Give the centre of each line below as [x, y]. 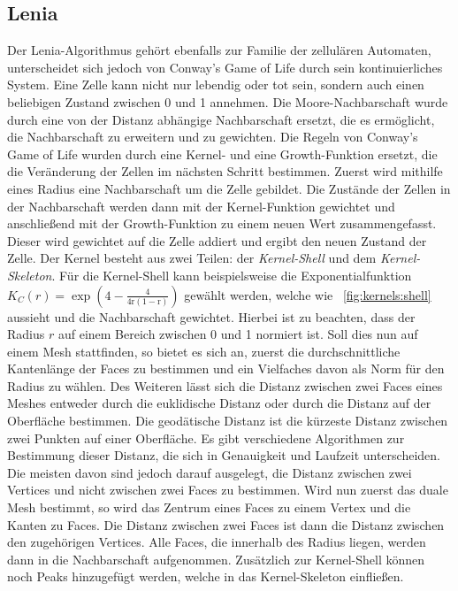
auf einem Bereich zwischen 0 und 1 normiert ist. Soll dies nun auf [238, 334]
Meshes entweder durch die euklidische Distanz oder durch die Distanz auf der [219, 403]
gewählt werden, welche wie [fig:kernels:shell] [308, 294]
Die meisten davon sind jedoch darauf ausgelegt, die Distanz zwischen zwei [210, 472]
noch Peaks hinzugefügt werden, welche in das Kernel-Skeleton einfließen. [206, 576]
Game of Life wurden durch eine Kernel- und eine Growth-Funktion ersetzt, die [222, 154]
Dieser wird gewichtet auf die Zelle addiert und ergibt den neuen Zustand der [217, 240]
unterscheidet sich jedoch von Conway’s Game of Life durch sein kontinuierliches [225, 67]
